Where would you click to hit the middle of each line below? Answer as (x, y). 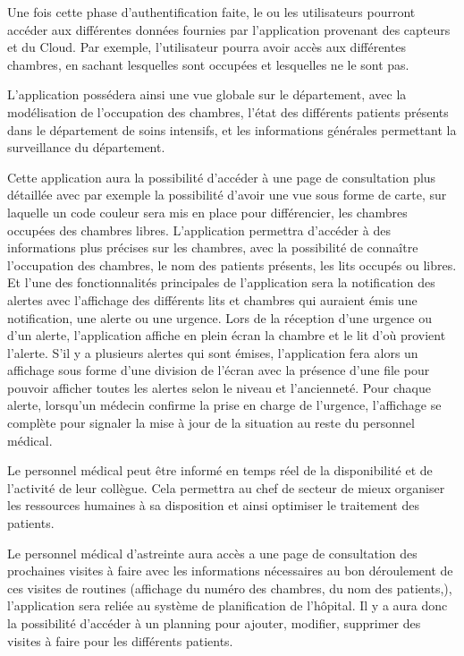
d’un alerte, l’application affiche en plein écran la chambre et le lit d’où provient (227, 335)
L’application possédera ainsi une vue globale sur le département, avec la (207, 94)
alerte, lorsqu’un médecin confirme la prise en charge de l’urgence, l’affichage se (224, 405)
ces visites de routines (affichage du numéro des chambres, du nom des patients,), (230, 588)
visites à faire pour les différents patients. (120, 640)
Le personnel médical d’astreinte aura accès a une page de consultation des (212, 553)
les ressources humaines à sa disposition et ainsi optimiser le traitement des (213, 505)
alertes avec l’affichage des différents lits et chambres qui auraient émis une (212, 299)
